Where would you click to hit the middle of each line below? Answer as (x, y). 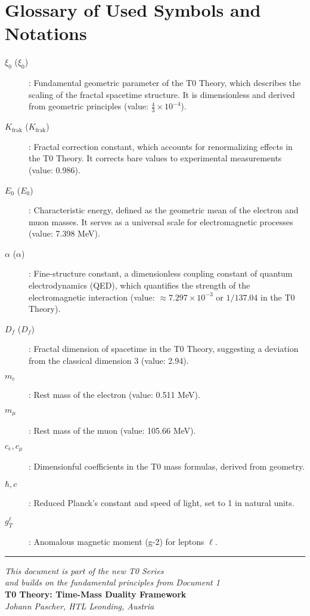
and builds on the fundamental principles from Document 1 (112, 582)
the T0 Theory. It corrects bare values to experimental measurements (155, 158)
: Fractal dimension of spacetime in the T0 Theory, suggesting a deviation (164, 349)
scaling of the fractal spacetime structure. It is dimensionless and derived (162, 94)
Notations (46, 33)
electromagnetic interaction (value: (92, 297)
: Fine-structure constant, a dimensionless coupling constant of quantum (161, 273)
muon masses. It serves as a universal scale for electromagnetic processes (161, 221)
